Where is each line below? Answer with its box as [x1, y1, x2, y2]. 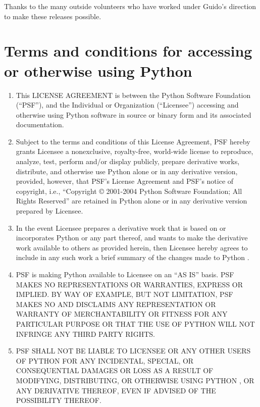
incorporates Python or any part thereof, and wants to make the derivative [16, 232, 248, 243]
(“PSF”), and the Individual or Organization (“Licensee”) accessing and [16, 99, 239, 110]
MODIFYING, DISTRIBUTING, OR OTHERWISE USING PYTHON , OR [16, 375, 254, 385]
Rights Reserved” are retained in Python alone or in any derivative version [16, 195, 247, 206]
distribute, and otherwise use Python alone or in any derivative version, [16, 166, 238, 176]
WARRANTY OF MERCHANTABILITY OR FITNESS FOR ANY [16, 309, 228, 319]
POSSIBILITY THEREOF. [16, 395, 101, 405]
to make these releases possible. [4, 11, 101, 21]
